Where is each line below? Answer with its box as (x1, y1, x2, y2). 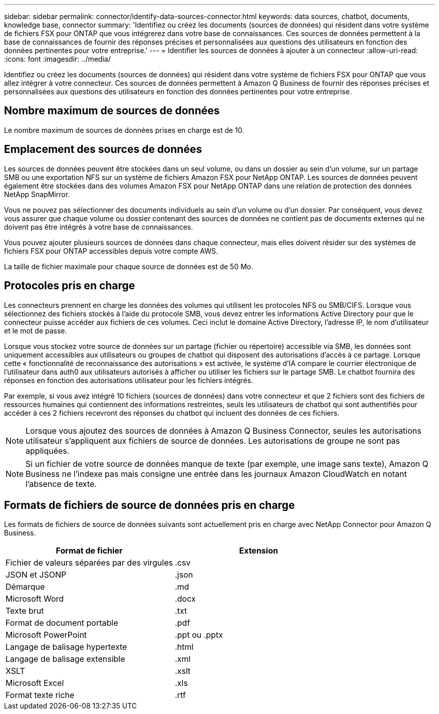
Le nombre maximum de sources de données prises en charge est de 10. (4, 125, 245, 134)
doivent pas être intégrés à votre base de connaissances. (4, 222, 193, 231)
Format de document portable (6, 618, 118, 628)
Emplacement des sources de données (4, 143, 202, 156)
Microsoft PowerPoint (6, 630, 87, 640)
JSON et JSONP (6, 570, 67, 580)
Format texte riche (6, 690, 75, 700)
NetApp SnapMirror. (4, 190, 70, 199)
